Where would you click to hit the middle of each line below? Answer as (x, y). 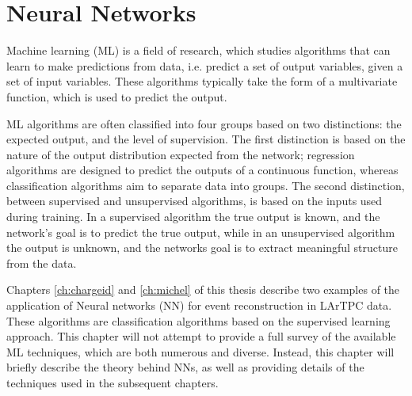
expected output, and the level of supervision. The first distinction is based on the (206, 139)
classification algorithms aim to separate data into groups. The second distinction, (206, 185)
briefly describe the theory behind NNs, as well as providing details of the (185, 367)
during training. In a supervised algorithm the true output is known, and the (193, 217)
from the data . (42, 263)
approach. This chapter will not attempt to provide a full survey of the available (201, 336)
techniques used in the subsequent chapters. (113, 383)
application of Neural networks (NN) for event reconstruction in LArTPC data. (199, 305)
